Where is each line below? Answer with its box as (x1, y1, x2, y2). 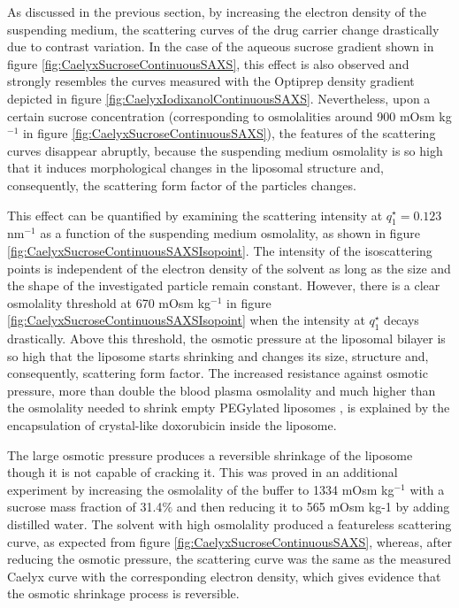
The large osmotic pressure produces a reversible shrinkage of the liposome (7, 445, 413, 464)
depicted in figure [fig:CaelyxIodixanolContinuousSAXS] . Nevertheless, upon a (7, 89, 431, 107)
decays (384, 311, 419, 329)
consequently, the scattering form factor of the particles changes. (7, 175, 356, 194)
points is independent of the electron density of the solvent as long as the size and (7, 258, 451, 277)
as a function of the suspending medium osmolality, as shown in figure (40, 224, 420, 242)
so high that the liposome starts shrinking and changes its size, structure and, (7, 346, 429, 365)
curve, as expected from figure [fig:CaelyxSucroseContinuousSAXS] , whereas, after (7, 532, 453, 550)
